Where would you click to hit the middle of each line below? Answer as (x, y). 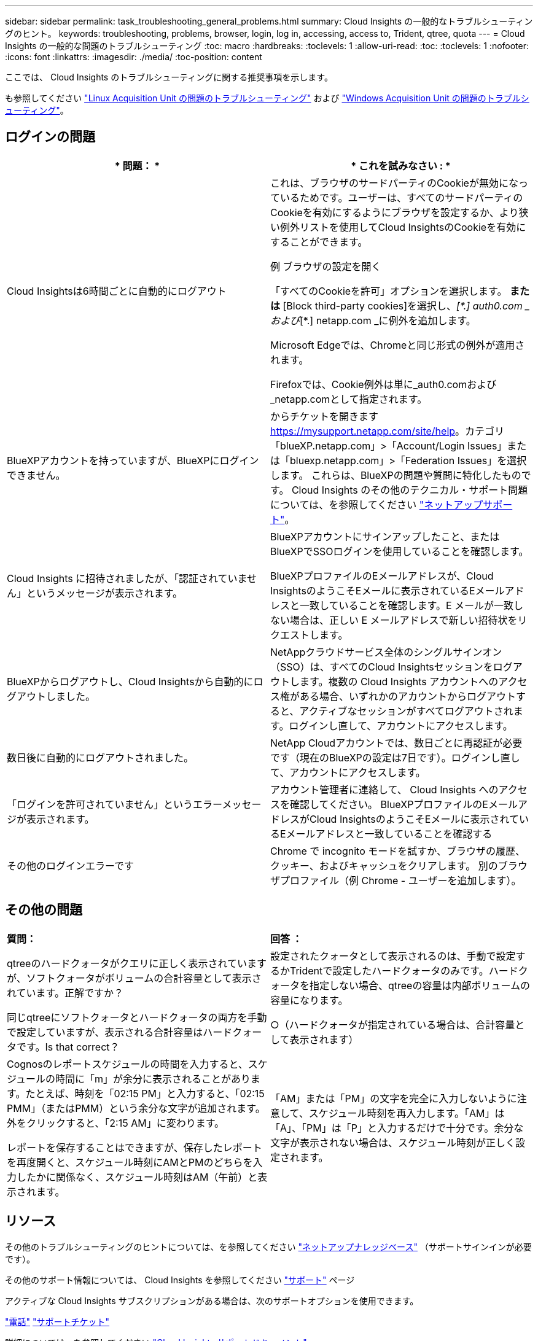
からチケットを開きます (325, 416)
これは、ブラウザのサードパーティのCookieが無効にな (394, 183)
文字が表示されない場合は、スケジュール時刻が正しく (393, 1142)
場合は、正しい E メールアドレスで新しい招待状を (404, 620)
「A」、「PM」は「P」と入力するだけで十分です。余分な (397, 1128)
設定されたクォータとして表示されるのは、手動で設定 (393, 956)
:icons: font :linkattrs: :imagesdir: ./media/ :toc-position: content (134, 57)
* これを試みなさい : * (401, 165)
